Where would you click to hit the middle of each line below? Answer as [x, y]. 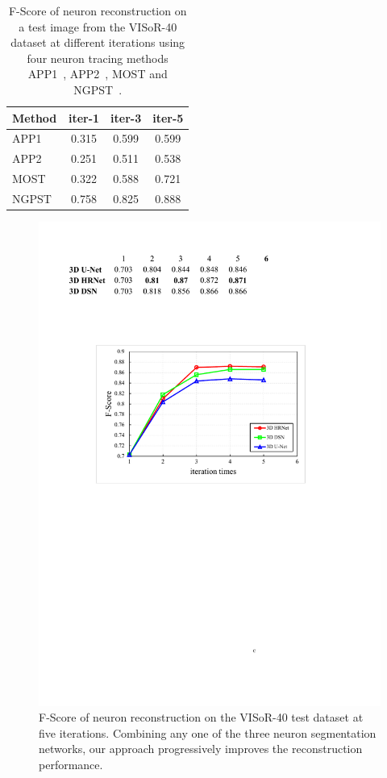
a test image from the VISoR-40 [98, 26]
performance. [71, 764]
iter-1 [84, 117]
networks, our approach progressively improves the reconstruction [201, 749]
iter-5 [168, 117]
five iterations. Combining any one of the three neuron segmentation [208, 732]
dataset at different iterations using [98, 42]
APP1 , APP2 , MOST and [98, 74]
